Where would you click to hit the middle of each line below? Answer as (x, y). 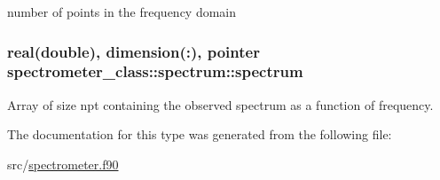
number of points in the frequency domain (122, 12)
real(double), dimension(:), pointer (134, 51)
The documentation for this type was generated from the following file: (200, 134)
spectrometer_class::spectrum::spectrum (155, 71)
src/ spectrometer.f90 (63, 164)
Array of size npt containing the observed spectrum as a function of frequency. (220, 104)
